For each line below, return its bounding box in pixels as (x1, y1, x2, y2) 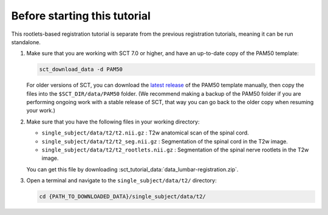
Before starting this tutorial (11, 9, 151, 22)
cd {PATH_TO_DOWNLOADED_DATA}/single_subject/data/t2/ (39, 193, 206, 200)
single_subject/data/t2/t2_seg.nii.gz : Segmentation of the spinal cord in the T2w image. (41, 137, 288, 145)
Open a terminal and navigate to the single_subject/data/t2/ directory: (26, 177, 217, 184)
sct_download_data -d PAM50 (39, 66, 123, 73)
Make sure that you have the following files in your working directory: (26, 118, 200, 125)
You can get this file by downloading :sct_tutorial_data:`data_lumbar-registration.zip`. (26, 165, 239, 173)
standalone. (11, 38, 41, 45)
